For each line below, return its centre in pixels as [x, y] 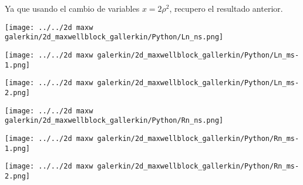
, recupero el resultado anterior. [226, 8]
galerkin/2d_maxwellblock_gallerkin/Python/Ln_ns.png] [114, 37]
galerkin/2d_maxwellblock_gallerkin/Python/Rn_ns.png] [114, 121]
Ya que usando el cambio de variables [72, 8]
